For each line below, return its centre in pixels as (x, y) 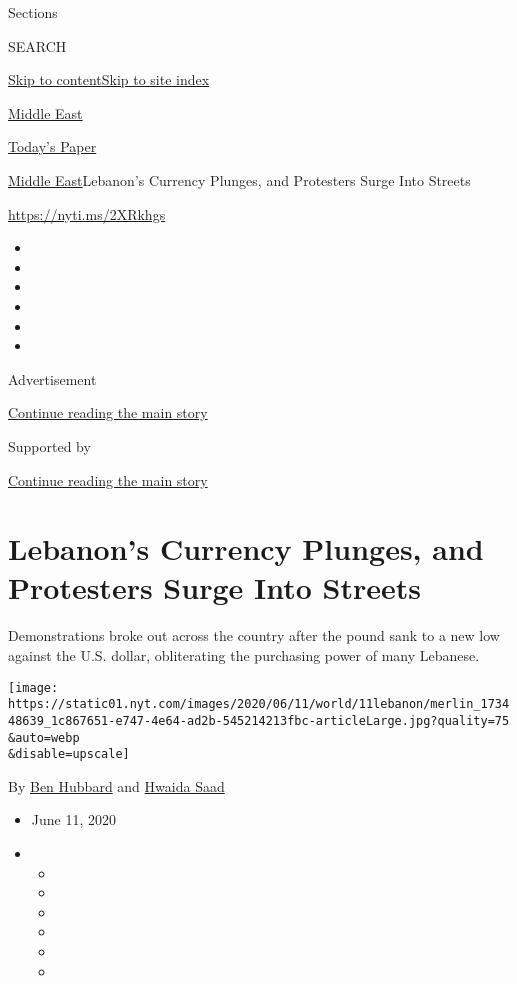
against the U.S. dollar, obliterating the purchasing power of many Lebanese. (244, 655)
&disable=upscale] (69, 754)
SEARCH (37, 45)
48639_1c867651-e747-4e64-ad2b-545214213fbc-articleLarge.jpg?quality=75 (259, 720)
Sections (33, 12)
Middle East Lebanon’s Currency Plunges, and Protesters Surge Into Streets (239, 179)
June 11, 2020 (73, 819)
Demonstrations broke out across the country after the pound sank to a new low (254, 635)
